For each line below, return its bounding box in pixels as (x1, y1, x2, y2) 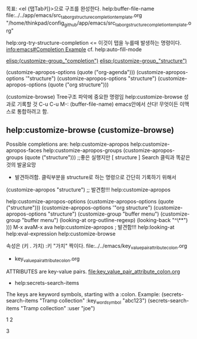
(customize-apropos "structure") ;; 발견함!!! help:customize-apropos (6, 186, 171, 193)
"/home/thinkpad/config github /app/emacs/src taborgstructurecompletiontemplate (6, 19, 187, 28)
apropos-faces (6, 147, 42, 154)
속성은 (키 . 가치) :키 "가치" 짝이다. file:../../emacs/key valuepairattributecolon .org (6, 243, 188, 251)
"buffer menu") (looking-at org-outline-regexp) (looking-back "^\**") (21, 217, 188, 224)
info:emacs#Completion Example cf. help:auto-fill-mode (6, 46, 142, 53)
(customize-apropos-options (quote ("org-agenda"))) (6, 68, 135, 75)
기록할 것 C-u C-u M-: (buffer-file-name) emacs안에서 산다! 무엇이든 (16, 100, 179, 108)
